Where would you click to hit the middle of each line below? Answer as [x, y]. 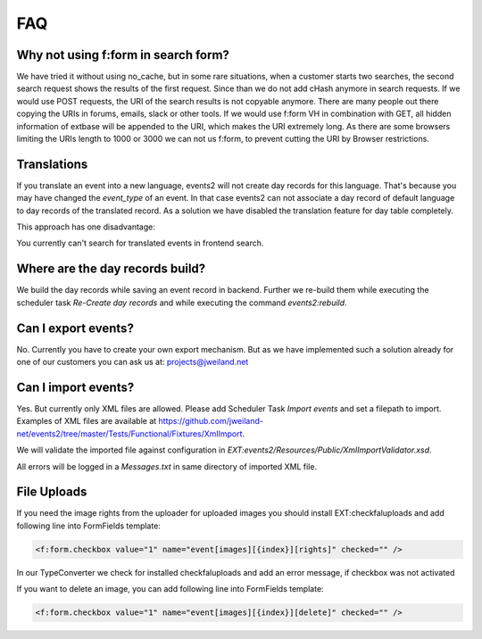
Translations [52, 164]
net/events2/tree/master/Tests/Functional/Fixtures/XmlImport [129, 434]
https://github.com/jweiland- [211, 421]
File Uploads [52, 492]
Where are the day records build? [111, 269]
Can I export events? [75, 328]
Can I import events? [75, 387]
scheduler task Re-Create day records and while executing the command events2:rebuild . [182, 303]
